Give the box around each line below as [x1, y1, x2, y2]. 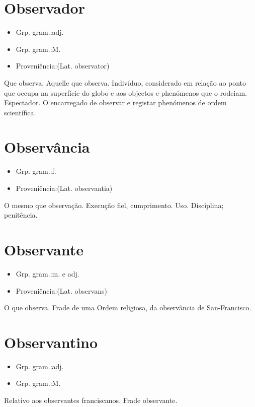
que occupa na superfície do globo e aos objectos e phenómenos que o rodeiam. [4, 87, 247, 98]
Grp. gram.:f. [16, 166, 56, 176]
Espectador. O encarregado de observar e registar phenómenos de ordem [4, 97, 227, 108]
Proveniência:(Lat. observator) [16, 60, 110, 71]
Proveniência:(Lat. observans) [16, 285, 107, 296]
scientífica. [4, 107, 36, 117]
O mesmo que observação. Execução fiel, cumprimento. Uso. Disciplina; [4, 199, 224, 210]
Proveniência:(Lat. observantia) [16, 183, 113, 193]
